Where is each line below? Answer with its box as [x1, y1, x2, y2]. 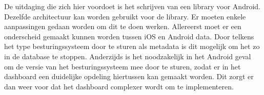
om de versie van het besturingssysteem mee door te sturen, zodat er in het [4, 61, 241, 72]
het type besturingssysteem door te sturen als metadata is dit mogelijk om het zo [4, 41, 260, 52]
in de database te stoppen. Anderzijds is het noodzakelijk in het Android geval [4, 51, 251, 61]
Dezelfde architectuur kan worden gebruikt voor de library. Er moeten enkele [4, 11, 246, 21]
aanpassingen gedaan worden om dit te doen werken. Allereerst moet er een [4, 21, 241, 32]
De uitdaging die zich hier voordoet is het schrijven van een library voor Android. [4, 1, 260, 11]
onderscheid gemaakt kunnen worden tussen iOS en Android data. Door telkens [4, 31, 254, 41]
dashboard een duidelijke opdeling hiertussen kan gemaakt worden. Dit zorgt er [4, 71, 254, 82]
